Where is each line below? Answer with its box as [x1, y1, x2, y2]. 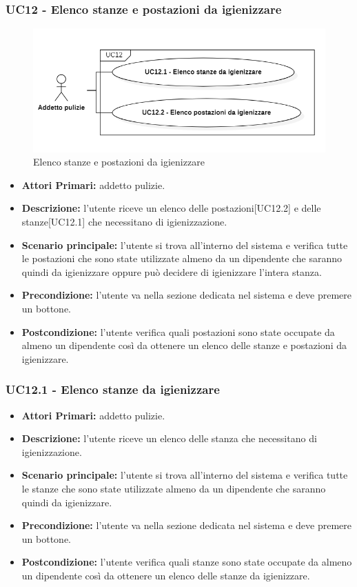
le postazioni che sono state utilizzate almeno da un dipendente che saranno [21, 251, 343, 266]
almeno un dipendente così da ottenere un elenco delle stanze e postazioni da [21, 338, 347, 352]
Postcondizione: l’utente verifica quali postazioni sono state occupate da [21, 324, 335, 339]
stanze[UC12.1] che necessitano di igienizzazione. [21, 215, 227, 229]
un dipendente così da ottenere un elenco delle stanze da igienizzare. [21, 568, 310, 582]
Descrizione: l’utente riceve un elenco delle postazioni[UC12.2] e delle [21, 201, 321, 215]
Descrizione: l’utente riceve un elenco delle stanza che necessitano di [21, 431, 317, 446]
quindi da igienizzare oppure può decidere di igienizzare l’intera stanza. [21, 264, 322, 279]
